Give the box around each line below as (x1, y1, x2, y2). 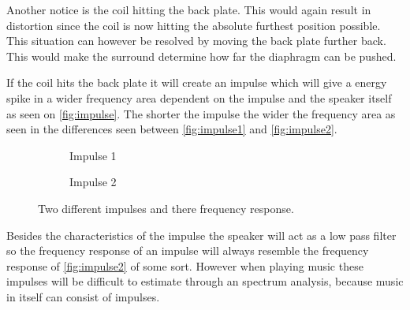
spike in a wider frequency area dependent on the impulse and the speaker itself (6, 89, 392, 106)
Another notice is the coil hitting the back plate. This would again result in (6, 2, 371, 17)
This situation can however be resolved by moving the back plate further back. (6, 32, 386, 49)
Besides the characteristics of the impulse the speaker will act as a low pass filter (6, 226, 397, 243)
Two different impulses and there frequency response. (38, 200, 294, 216)
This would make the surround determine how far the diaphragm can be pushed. (6, 47, 397, 64)
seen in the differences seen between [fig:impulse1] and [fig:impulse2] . (6, 121, 337, 137)
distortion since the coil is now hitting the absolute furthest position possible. (6, 17, 381, 33)
